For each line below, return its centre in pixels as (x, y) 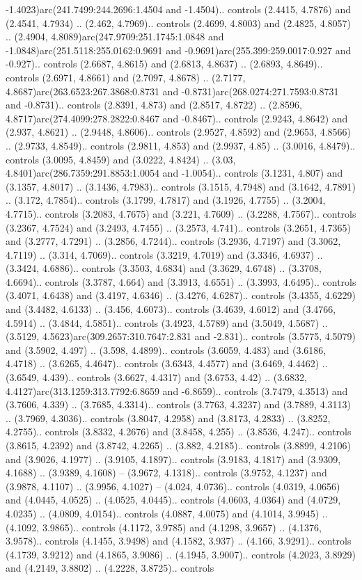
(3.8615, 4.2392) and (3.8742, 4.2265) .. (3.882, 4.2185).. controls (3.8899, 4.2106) (178, 445)
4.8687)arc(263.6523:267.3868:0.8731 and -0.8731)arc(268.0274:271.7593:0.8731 (172, 91)
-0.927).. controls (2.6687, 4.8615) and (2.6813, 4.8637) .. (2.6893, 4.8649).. (164, 64)
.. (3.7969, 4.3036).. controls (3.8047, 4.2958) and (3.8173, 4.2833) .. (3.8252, (168, 418)
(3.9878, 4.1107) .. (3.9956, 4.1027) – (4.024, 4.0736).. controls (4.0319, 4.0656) (173, 486)
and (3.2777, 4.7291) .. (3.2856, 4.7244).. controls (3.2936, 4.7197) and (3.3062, (173, 241)
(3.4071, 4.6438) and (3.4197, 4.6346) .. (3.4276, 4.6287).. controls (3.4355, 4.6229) (181, 295)
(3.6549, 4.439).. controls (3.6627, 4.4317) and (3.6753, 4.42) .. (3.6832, (156, 377)
